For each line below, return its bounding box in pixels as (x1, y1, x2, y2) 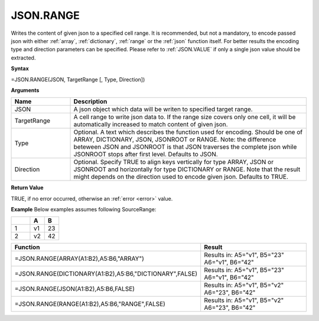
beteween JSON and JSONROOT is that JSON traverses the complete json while (73, 143, 297, 151)
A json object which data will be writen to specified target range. (73, 105, 253, 113)
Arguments (11, 86, 40, 94)
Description (73, 97, 108, 106)
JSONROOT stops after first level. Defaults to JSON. (73, 150, 218, 159)
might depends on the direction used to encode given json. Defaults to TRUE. (73, 173, 289, 181)
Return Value (11, 184, 44, 191)
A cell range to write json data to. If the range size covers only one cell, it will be (73, 113, 296, 121)
